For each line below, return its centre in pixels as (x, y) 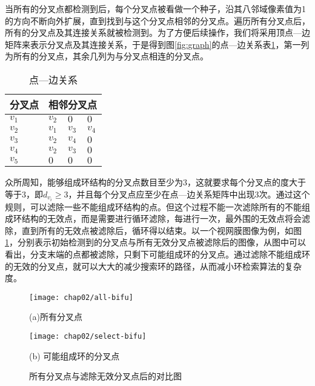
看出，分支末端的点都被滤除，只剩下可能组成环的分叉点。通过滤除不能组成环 (157, 254)
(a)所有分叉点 (56, 317)
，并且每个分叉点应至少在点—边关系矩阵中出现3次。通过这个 (189, 194)
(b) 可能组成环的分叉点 (75, 355)
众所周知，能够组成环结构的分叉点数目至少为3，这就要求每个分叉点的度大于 (155, 181)
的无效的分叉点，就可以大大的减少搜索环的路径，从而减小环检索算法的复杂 (153, 266)
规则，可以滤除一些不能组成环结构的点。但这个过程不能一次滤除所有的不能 (153, 206)
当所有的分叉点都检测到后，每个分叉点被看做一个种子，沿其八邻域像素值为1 (155, 8)
